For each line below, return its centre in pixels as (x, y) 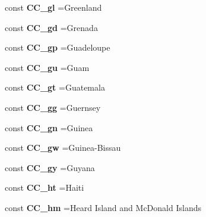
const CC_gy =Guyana (50, 167)
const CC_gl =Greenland (53, 7)
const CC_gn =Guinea (49, 127)
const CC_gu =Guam (47, 67)
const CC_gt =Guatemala (55, 87)
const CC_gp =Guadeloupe (58, 47)
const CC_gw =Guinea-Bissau (63, 148)
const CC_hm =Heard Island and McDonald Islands (103, 207)
